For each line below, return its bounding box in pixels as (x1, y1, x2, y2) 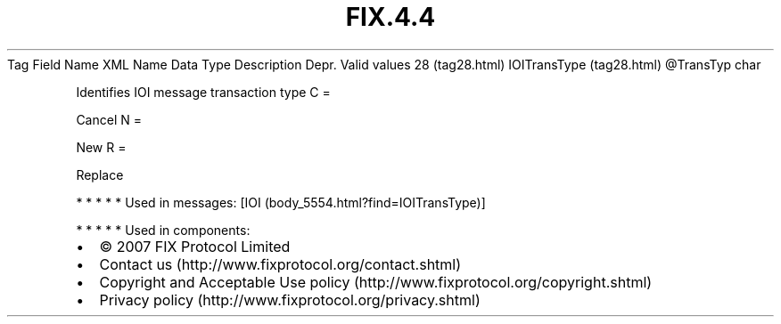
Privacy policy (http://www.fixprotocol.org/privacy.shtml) (99, 290, 481, 309)
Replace (76, 166, 124, 182)
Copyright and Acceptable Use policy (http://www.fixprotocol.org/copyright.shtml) (99, 272, 653, 291)
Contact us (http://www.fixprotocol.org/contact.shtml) (99, 255, 462, 273)
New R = (76, 139, 127, 155)
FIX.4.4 (345, 2, 436, 32)
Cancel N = (76, 111, 142, 127)
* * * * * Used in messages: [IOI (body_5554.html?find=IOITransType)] (76, 194, 486, 210)
